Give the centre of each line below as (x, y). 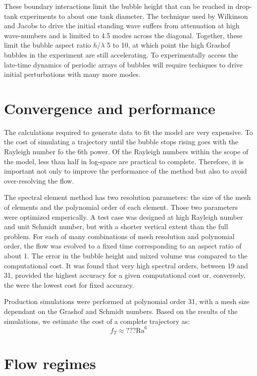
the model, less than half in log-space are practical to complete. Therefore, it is (124, 161)
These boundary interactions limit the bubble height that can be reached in (119, 6)
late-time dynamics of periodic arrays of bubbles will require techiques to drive (123, 64)
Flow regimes (50, 363)
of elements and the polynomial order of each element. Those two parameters (121, 207)
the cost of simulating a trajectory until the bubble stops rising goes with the (121, 142)
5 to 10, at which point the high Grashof (169, 45)
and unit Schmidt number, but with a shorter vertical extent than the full (116, 226)
